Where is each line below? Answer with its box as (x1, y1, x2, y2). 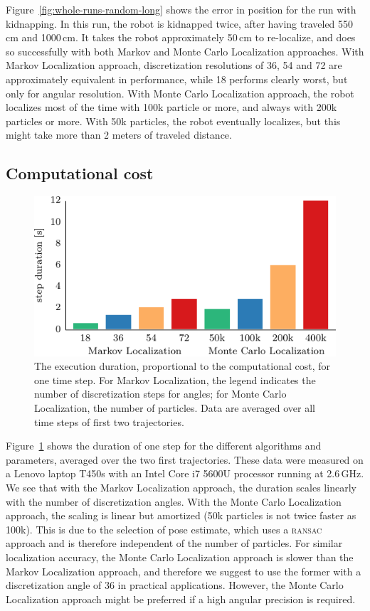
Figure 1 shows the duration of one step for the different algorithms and (6, 438, 322, 453)
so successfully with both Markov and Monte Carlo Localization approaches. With (6, 43, 364, 58)
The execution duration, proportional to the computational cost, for (34, 358, 331, 373)
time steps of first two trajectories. (34, 414, 184, 429)
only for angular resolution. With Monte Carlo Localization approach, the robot (6, 85, 354, 100)
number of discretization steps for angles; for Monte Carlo (34, 386, 287, 401)
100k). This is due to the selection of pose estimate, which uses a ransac (6, 521, 322, 536)
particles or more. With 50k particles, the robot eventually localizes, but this (6, 113, 341, 128)
